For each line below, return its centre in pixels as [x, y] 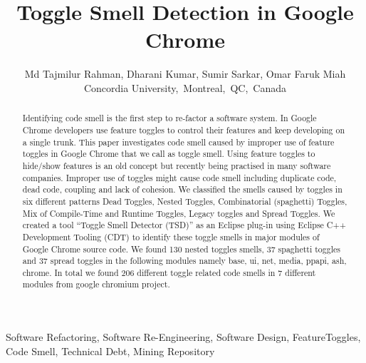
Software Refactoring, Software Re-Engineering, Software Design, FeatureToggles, [183, 337]
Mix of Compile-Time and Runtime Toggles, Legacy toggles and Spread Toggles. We [179, 213]
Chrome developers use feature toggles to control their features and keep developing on [184, 129]
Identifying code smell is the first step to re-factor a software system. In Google [169, 118]
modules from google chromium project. [96, 284]
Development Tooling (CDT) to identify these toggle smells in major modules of [171, 236]
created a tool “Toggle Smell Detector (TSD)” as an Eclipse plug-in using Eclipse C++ [184, 225]
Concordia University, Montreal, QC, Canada [185, 87]
